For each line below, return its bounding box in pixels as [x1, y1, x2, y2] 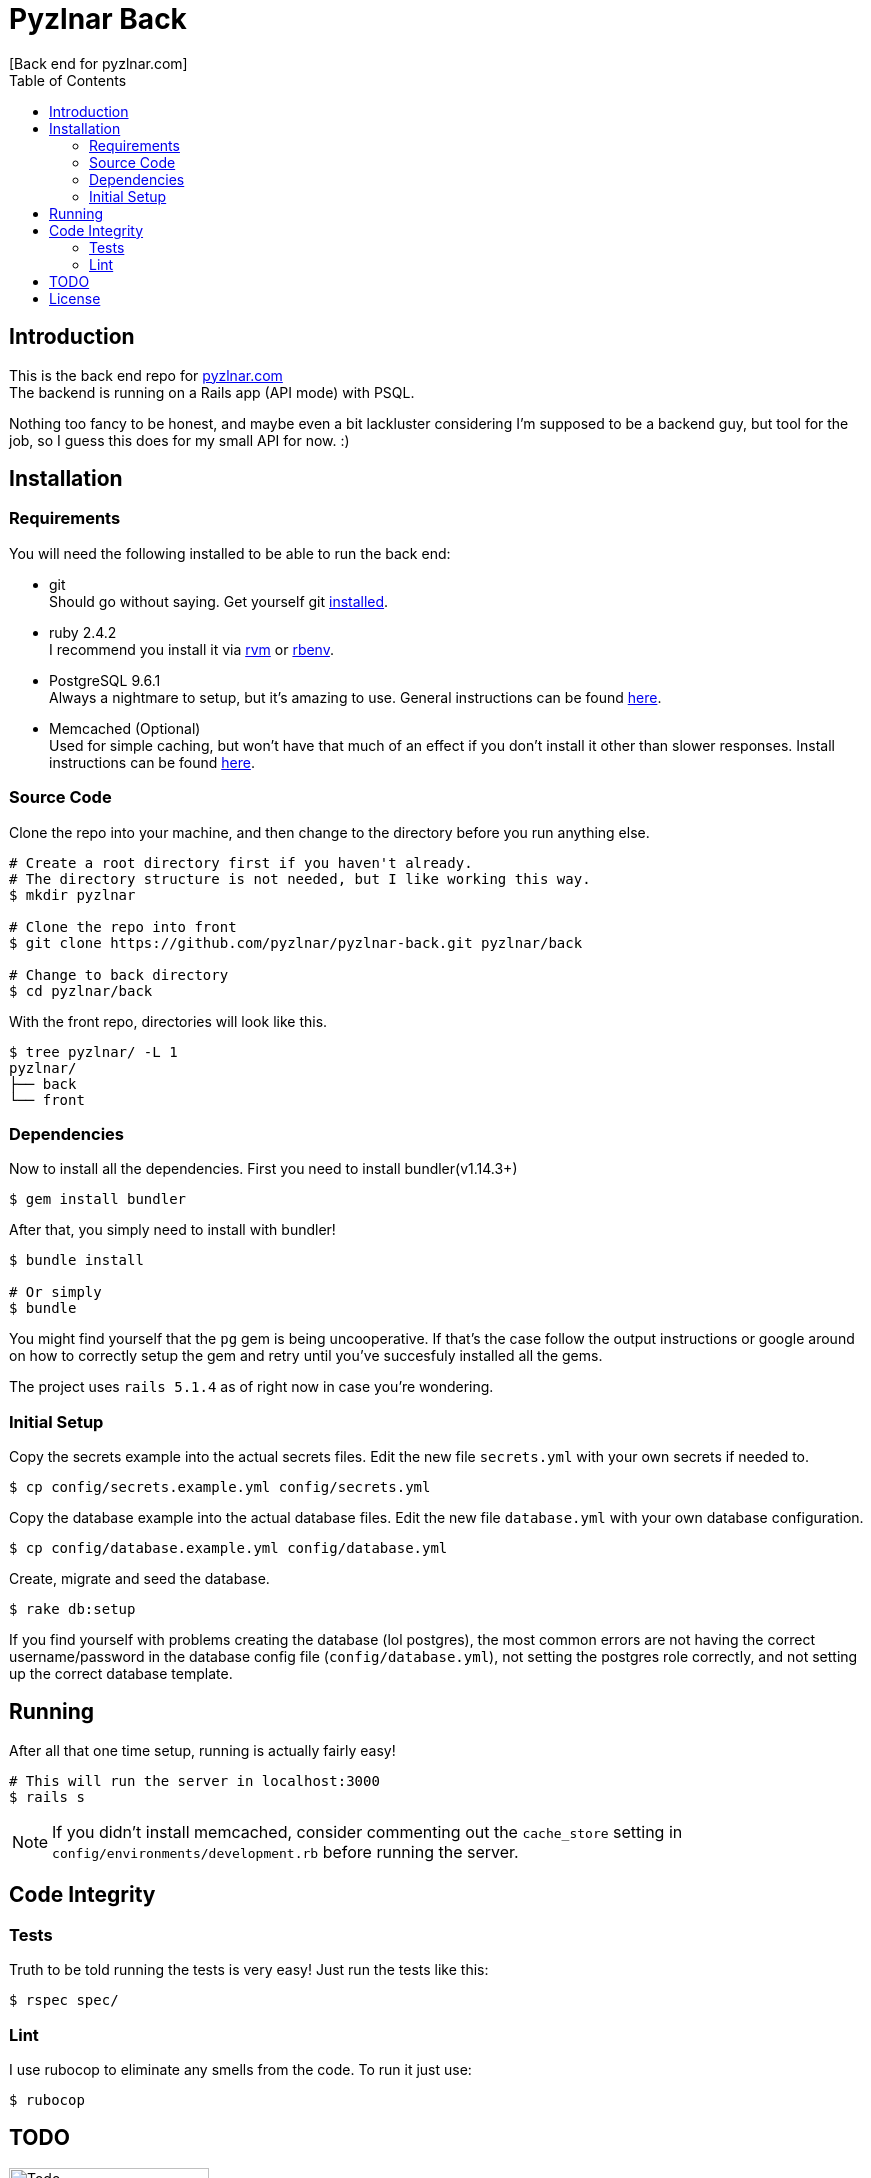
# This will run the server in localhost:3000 [9, 1772, 380, 1789]
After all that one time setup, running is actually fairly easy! [9, 1741, 396, 1759]
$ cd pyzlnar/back [9, 982, 153, 999]
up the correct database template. [9, 1665, 233, 1683]
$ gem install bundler [9, 1191, 187, 1208]
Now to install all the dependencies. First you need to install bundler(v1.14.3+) [9, 1160, 518, 1178]
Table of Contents [9, 71, 127, 89]
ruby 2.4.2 [49, 623, 117, 641]
